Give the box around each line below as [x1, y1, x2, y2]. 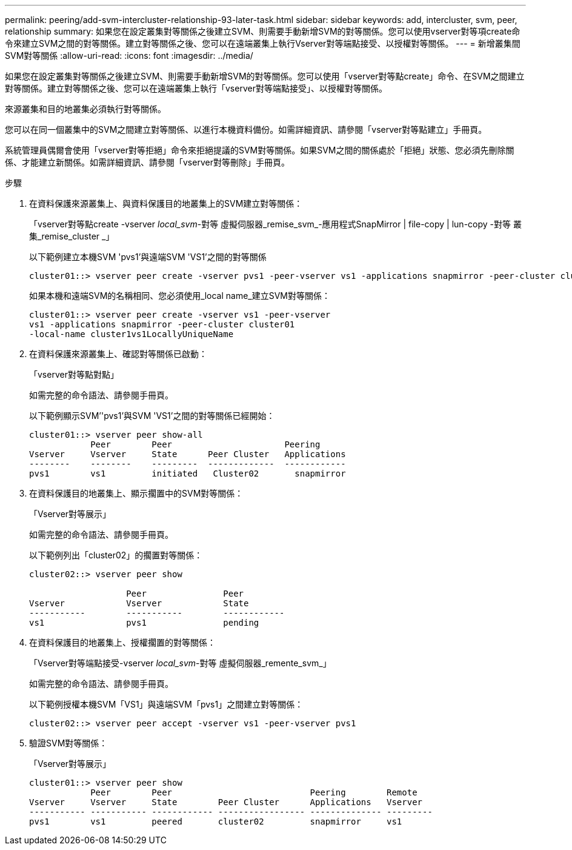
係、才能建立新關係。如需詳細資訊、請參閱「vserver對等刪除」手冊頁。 [5, 157, 290, 167]
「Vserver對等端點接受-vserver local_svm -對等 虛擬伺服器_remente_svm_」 [29, 658, 331, 668]
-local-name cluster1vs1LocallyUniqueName [29, 329, 234, 339]
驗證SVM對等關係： [29, 738, 108, 748]
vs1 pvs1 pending [29, 618, 259, 627]
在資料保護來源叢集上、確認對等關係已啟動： [29, 349, 207, 359]
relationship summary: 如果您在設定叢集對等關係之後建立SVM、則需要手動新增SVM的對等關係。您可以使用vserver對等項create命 [5, 26, 520, 36]
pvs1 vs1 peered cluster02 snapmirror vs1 [29, 817, 402, 826]
